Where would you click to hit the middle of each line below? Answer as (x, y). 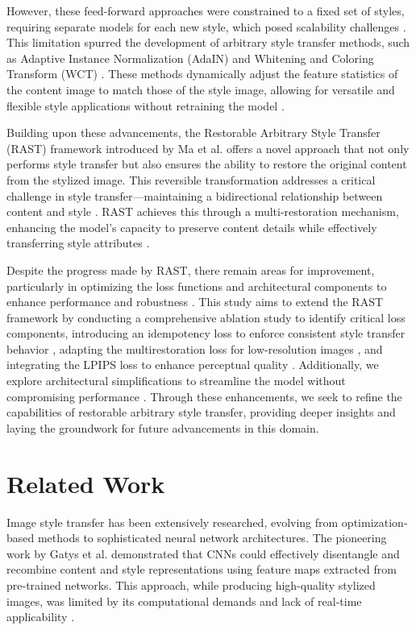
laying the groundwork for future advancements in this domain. (163, 427)
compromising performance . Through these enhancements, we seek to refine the (204, 396)
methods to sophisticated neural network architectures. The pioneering (212, 538)
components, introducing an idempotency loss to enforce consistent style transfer (206, 333)
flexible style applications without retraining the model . (146, 105)
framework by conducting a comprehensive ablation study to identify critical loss (206, 317)
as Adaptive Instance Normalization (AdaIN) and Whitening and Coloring (190, 58)
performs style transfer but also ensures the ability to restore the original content (207, 164)
